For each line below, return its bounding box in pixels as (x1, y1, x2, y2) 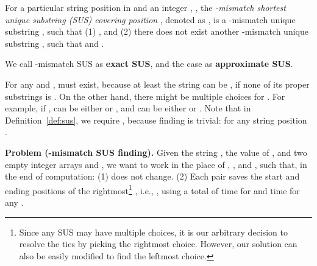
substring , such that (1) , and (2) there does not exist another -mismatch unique (5, 25, 308, 38)
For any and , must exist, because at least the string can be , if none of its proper (5, 77, 310, 90)
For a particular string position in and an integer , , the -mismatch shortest (5, 1, 286, 13)
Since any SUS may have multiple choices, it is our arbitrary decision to (19, 225, 288, 238)
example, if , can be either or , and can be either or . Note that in (5, 102, 251, 114)
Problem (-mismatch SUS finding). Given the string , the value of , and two (5, 145, 307, 158)
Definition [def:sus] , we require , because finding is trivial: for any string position (5, 113, 307, 126)
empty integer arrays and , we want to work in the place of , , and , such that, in (5, 158, 307, 170)
